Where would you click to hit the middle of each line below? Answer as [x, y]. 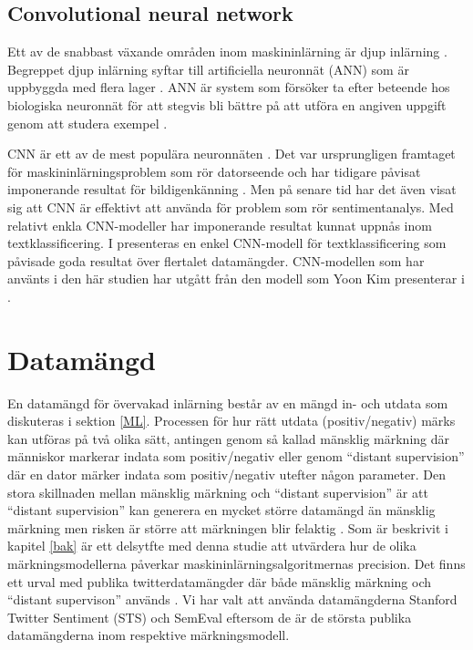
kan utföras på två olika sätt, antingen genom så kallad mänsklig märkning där [229, 438]
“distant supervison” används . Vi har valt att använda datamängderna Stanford [232, 599]
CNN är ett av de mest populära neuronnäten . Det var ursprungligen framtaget [231, 154]
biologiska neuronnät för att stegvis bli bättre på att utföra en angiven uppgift [227, 104]
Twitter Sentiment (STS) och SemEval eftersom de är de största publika [210, 617]
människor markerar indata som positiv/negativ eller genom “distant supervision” [236, 456]
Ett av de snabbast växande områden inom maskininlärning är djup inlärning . [227, 52]
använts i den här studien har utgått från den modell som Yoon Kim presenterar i [236, 279]
